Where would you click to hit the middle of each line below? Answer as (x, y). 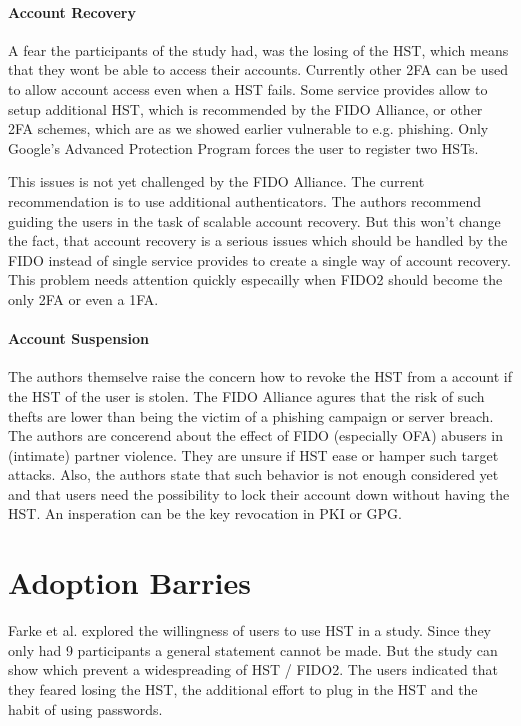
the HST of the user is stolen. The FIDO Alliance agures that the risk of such (246, 395)
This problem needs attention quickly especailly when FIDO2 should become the (255, 279)
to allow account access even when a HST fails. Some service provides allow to (248, 88)
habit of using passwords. (85, 708)
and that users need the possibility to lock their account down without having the (259, 493)
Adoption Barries (129, 582)
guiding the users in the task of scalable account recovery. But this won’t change (254, 220)
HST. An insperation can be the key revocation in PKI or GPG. (205, 513)
